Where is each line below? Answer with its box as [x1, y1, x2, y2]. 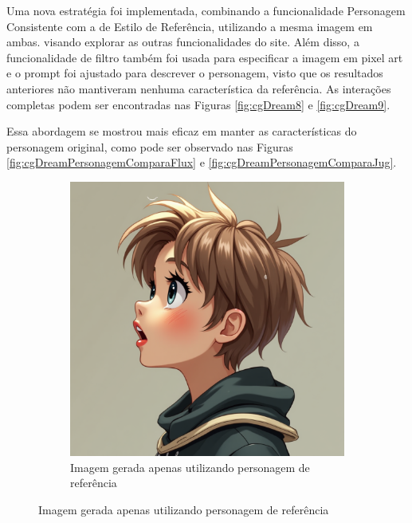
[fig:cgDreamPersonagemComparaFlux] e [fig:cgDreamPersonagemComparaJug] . [6, 154, 397, 171]
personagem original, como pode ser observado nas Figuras [6, 138, 293, 155]
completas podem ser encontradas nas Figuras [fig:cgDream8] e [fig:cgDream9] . [6, 96, 390, 112]
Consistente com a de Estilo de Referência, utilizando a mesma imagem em [6, 18, 373, 34]
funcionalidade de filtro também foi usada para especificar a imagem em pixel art [6, 49, 403, 65]
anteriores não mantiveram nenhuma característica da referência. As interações [6, 80, 391, 96]
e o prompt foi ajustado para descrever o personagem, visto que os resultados [6, 65, 383, 81]
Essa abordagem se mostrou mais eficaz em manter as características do [6, 123, 357, 140]
